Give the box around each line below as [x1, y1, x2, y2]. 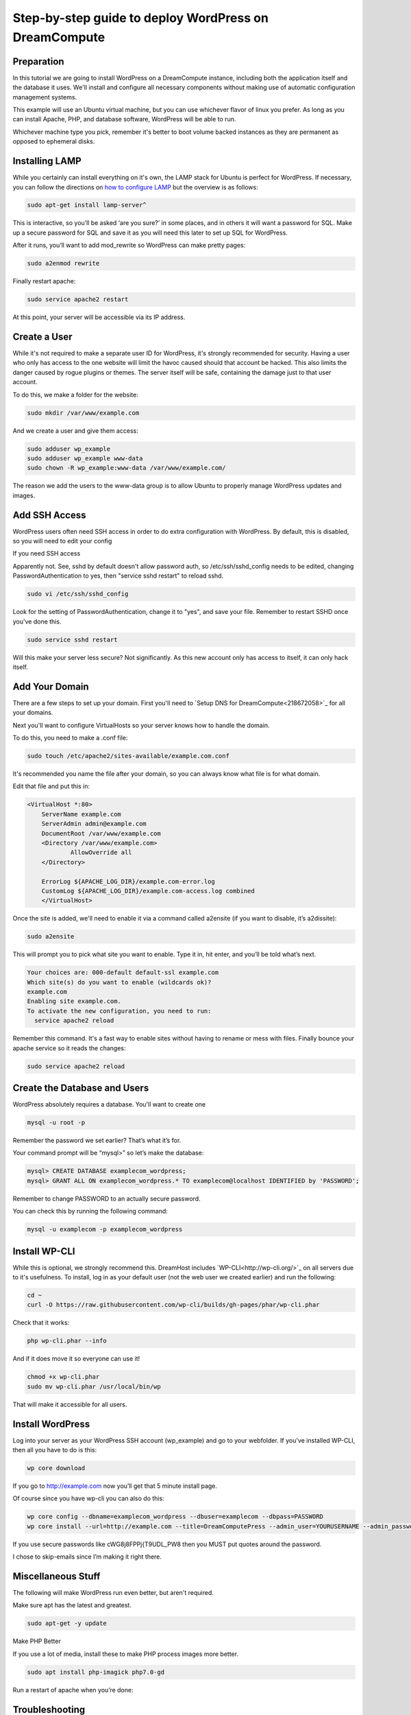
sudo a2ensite [27, 933, 75, 941]
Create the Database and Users [12, 1082, 149, 1093]
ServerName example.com [41, 810, 121, 818]
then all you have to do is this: [12, 1446, 97, 1454]
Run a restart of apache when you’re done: [12, 1686, 134, 1694]
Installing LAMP [12, 155, 82, 167]
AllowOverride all [70, 849, 133, 857]
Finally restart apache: [12, 277, 76, 285]
